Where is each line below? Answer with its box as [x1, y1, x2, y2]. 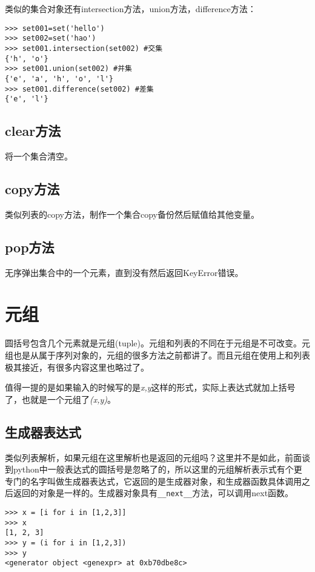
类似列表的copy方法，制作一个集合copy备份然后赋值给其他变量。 [5, 207, 259, 220]
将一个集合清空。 [5, 150, 73, 163]
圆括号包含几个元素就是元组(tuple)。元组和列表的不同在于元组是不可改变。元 [5, 337, 311, 349]
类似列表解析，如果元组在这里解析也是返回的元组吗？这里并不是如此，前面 [5, 451, 302, 463]
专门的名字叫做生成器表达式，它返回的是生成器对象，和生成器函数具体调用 [5, 474, 302, 487]
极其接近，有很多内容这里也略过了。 [5, 360, 149, 373]
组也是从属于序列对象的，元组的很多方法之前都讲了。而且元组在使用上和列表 [5, 348, 310, 361]
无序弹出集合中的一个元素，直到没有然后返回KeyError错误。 [5, 266, 244, 278]
